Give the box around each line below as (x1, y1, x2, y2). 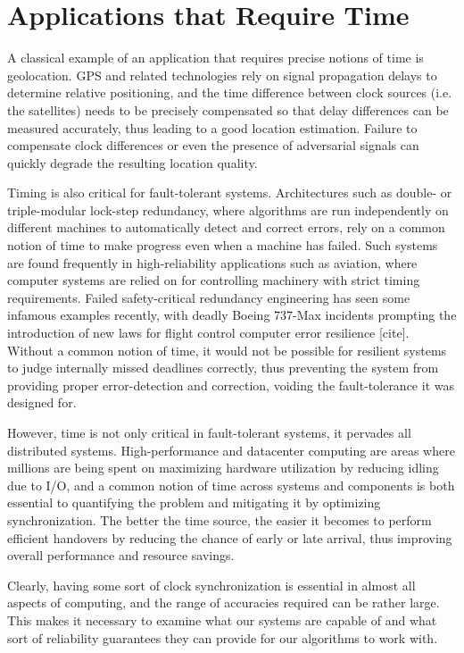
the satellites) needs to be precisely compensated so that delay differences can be (7, 100, 449, 119)
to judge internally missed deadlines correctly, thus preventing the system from (7, 358, 439, 377)
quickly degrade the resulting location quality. (7, 153, 258, 172)
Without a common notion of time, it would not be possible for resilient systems (7, 340, 447, 359)
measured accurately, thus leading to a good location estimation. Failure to (7, 118, 418, 137)
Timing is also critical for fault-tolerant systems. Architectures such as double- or (7, 183, 452, 202)
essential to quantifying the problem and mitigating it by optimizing (7, 493, 381, 512)
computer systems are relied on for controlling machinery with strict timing (7, 271, 420, 289)
